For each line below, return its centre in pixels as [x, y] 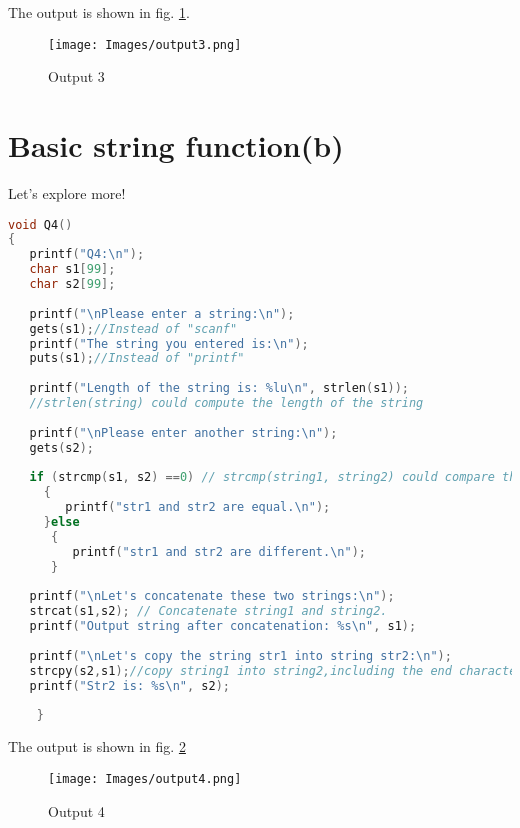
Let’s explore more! [67, 192]
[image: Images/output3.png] [145, 44]
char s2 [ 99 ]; [72, 284]
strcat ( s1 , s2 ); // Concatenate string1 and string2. [208, 611]
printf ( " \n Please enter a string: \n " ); [162, 313]
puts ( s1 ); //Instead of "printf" [137, 358]
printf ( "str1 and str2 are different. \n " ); [219, 551]
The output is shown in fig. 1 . [99, 12]
